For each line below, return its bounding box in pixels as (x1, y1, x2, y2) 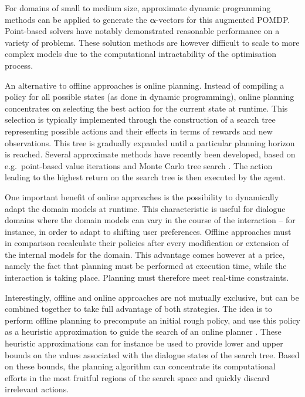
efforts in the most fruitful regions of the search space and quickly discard (5, 371, 270, 383)
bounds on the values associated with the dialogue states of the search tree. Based (5, 348, 300, 361)
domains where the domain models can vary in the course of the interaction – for (5, 214, 296, 226)
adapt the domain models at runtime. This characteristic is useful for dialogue (5, 202, 286, 214)
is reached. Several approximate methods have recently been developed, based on (5, 148, 296, 160)
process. (5, 59, 33, 71)
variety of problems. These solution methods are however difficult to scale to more (5, 36, 300, 48)
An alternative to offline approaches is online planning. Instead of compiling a (5, 79, 284, 91)
